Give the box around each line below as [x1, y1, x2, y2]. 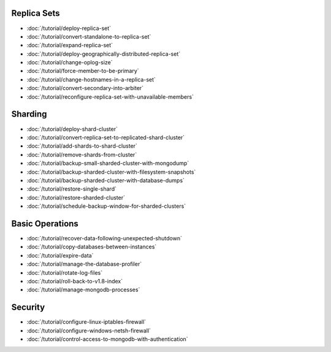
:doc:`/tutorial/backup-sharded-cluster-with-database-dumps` [26, 177, 185, 184]
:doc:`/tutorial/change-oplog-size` [26, 59, 113, 66]
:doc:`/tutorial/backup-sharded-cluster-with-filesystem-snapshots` [26, 168, 196, 175]
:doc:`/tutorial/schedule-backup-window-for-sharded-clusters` [26, 202, 186, 210]
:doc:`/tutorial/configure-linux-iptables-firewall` [26, 318, 146, 326]
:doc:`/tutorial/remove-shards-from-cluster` [26, 151, 137, 158]
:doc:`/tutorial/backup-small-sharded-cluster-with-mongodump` [26, 159, 189, 167]
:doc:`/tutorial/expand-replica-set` [26, 42, 113, 49]
